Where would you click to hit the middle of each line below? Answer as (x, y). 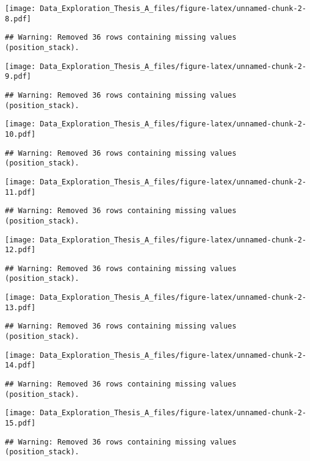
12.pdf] (20, 250)
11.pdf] (20, 192)
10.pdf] (20, 134)
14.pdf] (20, 365)
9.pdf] (18, 77)
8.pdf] (18, 19)
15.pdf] (20, 423)
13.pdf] (20, 307)
